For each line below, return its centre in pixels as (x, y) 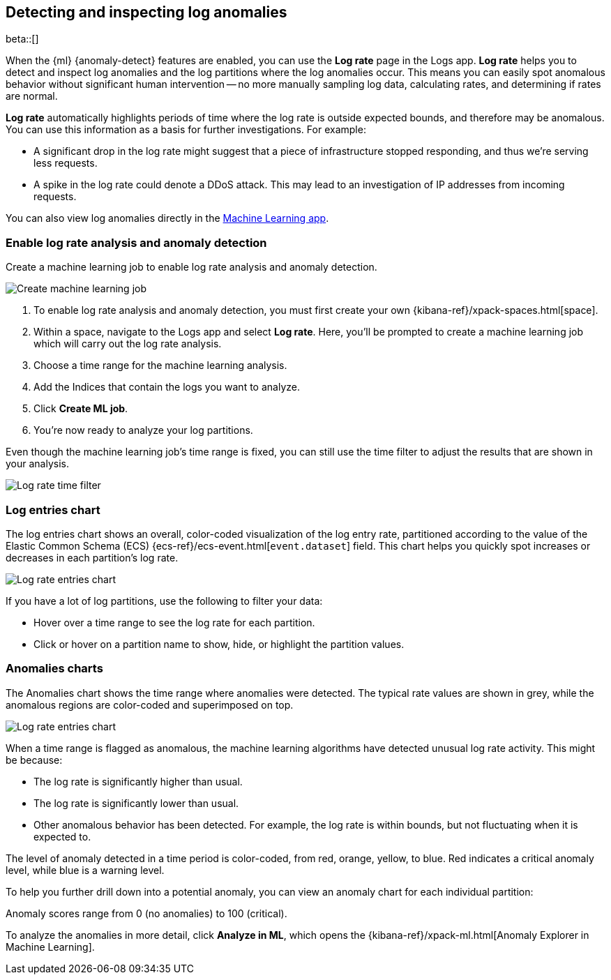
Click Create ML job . (81, 409)
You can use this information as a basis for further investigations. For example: (186, 130)
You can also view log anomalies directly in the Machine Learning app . (167, 218)
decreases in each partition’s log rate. (92, 557)
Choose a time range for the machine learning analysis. (160, 365)
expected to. (62, 836)
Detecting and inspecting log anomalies (146, 12)
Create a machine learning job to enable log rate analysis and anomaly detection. (191, 267)
